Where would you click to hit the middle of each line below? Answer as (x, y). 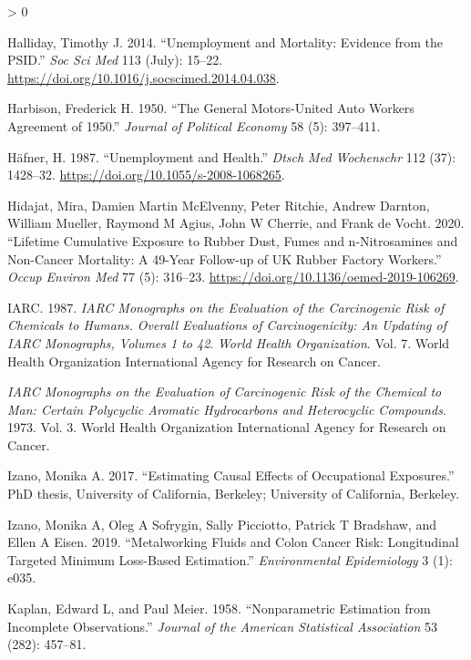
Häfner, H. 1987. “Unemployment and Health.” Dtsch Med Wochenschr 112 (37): (232, 156)
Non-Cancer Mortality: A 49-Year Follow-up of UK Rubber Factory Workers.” (225, 258)
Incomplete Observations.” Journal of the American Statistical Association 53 (222, 626)
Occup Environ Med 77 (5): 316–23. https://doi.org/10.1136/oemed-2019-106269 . (233, 277)
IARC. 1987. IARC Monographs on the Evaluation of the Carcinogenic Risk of (226, 307)
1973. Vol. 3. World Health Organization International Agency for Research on (227, 427)
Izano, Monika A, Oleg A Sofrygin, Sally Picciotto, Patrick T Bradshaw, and (222, 524)
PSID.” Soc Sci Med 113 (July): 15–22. (115, 60)
